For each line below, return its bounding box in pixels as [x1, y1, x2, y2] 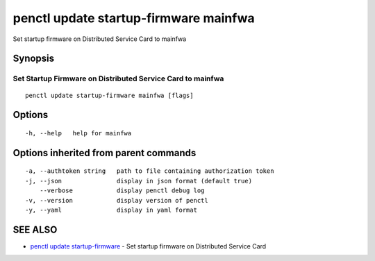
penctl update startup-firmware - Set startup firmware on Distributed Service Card [30, 242, 267, 250]
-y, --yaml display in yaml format [25, 205, 198, 214]
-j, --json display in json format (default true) [25, 177, 253, 185]
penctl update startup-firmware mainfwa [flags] [25, 91, 194, 99]
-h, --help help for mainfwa [25, 129, 132, 137]
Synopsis [12, 53, 55, 65]
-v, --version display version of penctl [25, 196, 208, 204]
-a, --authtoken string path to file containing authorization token [25, 167, 274, 175]
